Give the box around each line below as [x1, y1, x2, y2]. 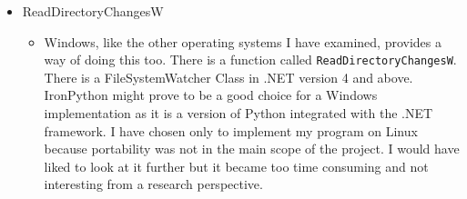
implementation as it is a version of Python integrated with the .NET [44, 104, 433, 123]
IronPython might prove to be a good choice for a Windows [44, 85, 378, 104]
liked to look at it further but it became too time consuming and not [44, 156, 429, 175]
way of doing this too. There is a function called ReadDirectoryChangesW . [44, 50, 457, 69]
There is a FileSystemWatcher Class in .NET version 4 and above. [44, 67, 413, 86]
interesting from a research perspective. [44, 174, 263, 194]
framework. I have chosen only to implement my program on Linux [44, 121, 418, 140]
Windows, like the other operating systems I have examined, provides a [44, 32, 442, 51]
